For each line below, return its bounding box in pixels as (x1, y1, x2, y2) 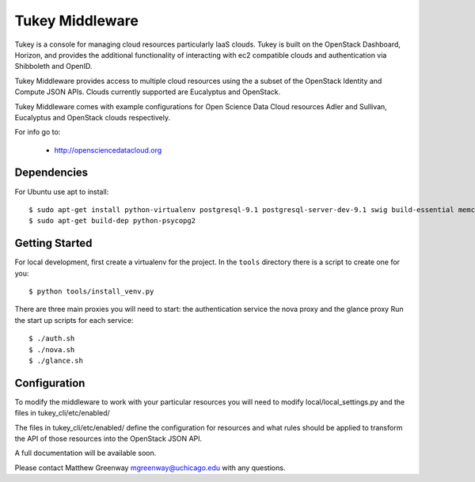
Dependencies (14, 166, 89, 180)
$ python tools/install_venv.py (28, 287, 154, 296)
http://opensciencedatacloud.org (54, 145, 162, 154)
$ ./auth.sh (28, 334, 75, 343)
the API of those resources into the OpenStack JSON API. (14, 434, 203, 443)
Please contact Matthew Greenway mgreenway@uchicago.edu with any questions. (14, 463, 286, 473)
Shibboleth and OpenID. (14, 62, 93, 71)
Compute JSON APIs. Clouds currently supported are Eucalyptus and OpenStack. (14, 87, 281, 97)
